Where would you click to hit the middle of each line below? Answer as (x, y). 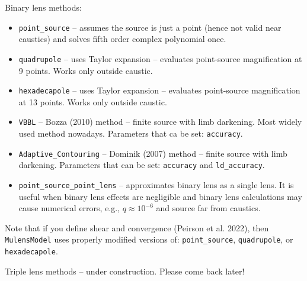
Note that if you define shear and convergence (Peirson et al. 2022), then (137, 227)
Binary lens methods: (43, 7)
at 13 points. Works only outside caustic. (93, 101)
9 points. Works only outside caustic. (86, 70)
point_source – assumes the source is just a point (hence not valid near (150, 27)
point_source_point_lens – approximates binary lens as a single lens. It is (156, 184)
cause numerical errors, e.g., (69, 208)
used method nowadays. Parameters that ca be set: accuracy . (131, 133)
